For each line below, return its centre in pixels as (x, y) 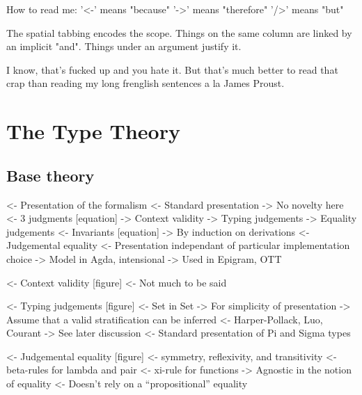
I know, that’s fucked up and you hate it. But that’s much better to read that (172, 69)
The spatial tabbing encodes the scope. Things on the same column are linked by (179, 32)
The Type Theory (93, 131)
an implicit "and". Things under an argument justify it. (124, 46)
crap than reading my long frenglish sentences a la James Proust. (145, 83)
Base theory (50, 175)
